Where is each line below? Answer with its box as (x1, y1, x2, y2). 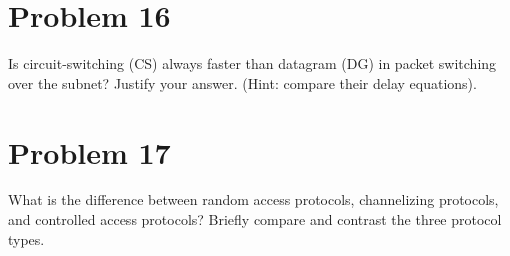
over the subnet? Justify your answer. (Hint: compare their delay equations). (8, 72, 477, 93)
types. (8, 228, 45, 249)
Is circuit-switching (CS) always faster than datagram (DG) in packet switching (8, 53, 497, 74)
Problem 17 (8, 131, 171, 172)
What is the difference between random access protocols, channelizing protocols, (8, 189, 499, 210)
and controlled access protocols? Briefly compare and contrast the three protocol (8, 209, 502, 230)
